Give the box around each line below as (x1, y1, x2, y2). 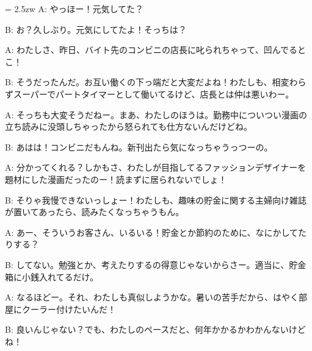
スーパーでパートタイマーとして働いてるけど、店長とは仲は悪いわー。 (13, 87, 294, 100)
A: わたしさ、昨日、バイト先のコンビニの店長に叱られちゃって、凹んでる (5, 43, 297, 56)
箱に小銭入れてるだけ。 (5, 270, 98, 283)
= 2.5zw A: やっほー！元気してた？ (5, 2, 144, 15)
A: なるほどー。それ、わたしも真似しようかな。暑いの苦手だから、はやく (5, 291, 299, 303)
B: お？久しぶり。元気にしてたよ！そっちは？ (5, 23, 187, 35)
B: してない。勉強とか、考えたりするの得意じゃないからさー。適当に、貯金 (5, 258, 307, 271)
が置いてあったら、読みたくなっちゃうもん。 (5, 205, 184, 218)
